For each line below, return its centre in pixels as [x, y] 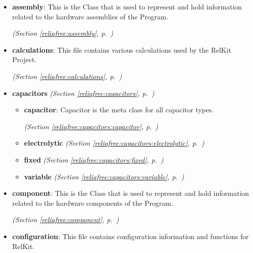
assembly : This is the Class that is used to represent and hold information [127, 6]
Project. [24, 59]
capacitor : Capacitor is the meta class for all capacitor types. [119, 110]
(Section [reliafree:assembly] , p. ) [63, 33]
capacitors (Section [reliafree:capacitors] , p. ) [83, 93]
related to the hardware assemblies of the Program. [90, 16]
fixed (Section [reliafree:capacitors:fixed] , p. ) [94, 159]
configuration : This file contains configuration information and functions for [130, 236]
